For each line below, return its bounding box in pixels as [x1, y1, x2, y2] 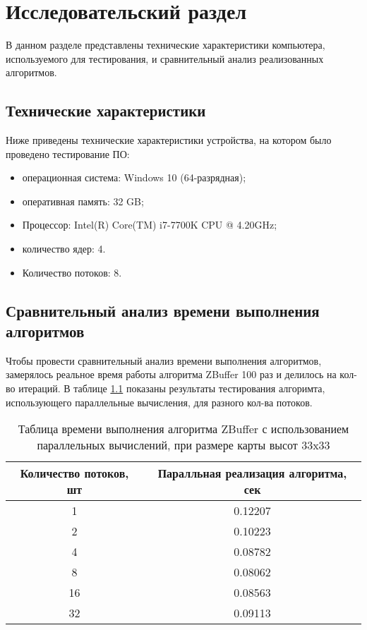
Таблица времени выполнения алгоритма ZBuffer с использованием [18, 420, 349, 437]
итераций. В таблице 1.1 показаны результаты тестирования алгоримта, [18, 381, 325, 396]
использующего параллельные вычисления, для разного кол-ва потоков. [6, 394, 313, 409]
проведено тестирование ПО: [6, 146, 130, 161]
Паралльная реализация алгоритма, [157, 465, 347, 482]
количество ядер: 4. [22, 241, 106, 256]
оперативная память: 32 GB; [22, 193, 144, 208]
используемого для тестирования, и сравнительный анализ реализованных [6, 51, 324, 66]
